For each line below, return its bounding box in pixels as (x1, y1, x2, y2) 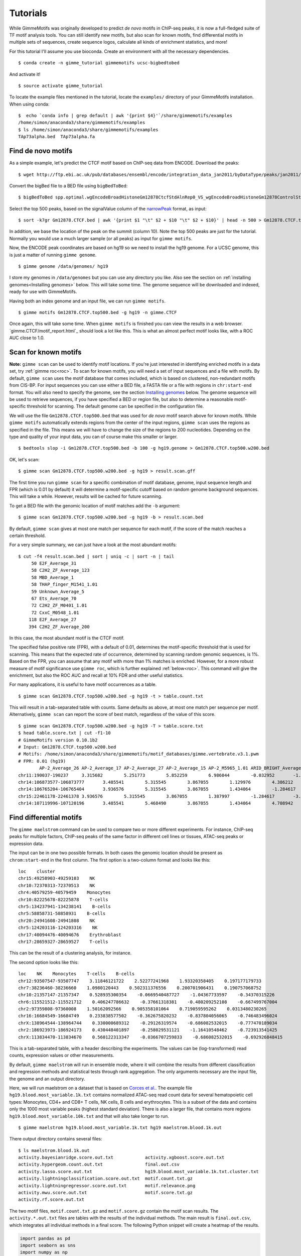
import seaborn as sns (20, 1242, 76, 1248)
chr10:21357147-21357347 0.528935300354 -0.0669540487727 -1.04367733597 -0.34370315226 (18, 992, 275, 998)
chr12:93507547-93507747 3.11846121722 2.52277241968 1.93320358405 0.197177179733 (18, 978, 262, 984)
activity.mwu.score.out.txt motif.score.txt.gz (18, 1190, 193, 1196)
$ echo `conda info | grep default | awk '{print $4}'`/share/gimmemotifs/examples (18, 113, 233, 119)
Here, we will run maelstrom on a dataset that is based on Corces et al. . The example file (9, 1085, 193, 1091)
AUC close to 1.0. (9, 335, 45, 341)
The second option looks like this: (9, 959, 79, 965)
